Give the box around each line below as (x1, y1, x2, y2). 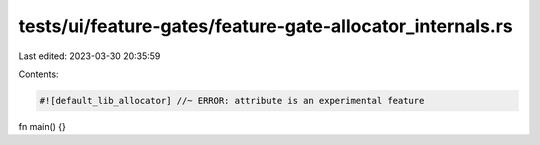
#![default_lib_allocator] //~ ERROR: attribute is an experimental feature (39, 95, 425, 106)
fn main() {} (18, 120, 67, 132)
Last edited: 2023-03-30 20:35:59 (18, 50, 161, 62)
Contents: (18, 68, 59, 80)
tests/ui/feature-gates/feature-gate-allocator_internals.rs (18, 15, 514, 37)
